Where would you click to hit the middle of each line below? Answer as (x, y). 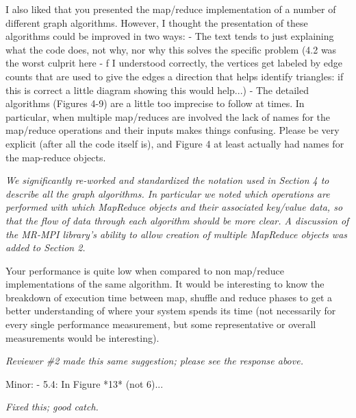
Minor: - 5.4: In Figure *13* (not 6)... (85, 383)
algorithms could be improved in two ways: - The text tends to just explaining (170, 36)
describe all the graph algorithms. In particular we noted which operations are (168, 193)
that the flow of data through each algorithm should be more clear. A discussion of (177, 220)
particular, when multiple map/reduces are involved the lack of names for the (168, 116)
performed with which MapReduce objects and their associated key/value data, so (174, 207)
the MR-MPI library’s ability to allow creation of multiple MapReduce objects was (177, 234)
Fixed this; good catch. (52, 407)
